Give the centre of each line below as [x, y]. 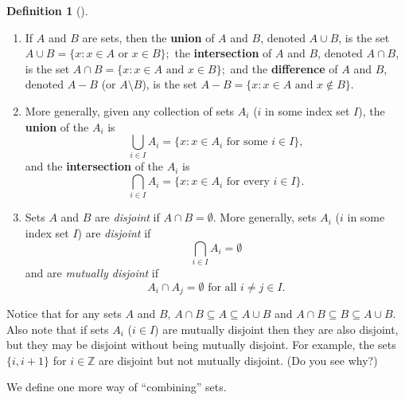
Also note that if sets [58, 329]
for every [248, 182]
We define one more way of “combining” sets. [117, 387]
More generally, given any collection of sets [130, 110]
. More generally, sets [265, 217]
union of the [57, 126]
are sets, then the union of [148, 37]
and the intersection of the [94, 166]
